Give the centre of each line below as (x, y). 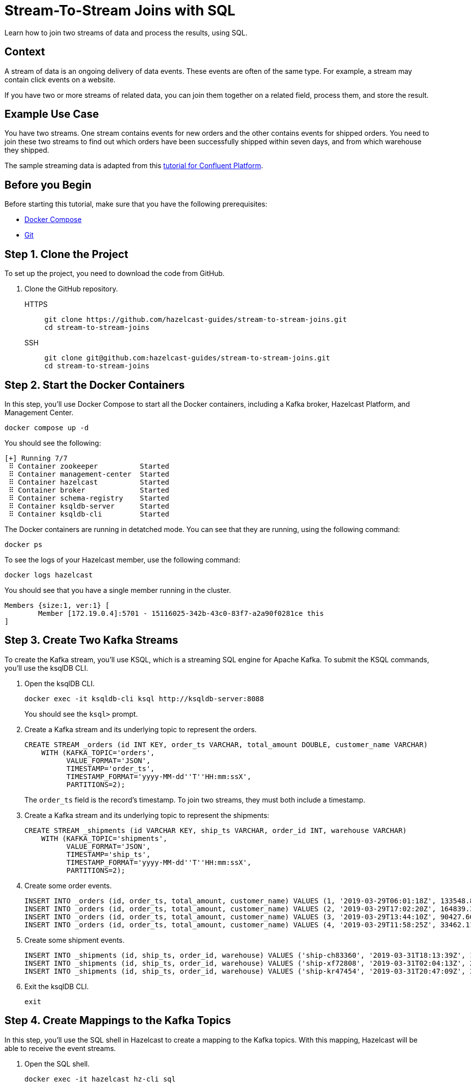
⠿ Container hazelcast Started (89, 482)
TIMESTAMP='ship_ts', (108, 854)
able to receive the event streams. (60, 1048)
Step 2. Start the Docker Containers (95, 385)
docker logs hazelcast (49, 575)
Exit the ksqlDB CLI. (57, 986)
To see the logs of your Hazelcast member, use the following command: (122, 559)
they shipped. (27, 150)
